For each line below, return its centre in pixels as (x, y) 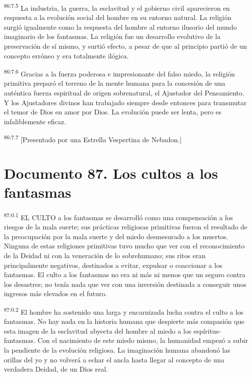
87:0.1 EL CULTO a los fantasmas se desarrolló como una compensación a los (118, 217)
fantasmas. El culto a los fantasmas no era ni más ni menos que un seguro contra (125, 274)
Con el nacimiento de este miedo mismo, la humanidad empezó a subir (143, 340)
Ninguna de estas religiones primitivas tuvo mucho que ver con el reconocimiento (124, 246)
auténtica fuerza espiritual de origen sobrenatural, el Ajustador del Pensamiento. (124, 93)
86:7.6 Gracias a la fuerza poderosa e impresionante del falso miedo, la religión (119, 73)
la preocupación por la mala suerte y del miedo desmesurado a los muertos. (116, 236)
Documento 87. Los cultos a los (111, 173)
